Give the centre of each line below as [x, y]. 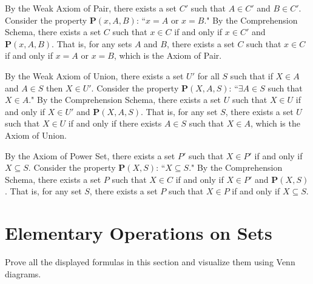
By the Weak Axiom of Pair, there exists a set [91, 8]
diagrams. [23, 273]
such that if [251, 75]
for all [208, 75]
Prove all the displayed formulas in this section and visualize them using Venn [150, 262]
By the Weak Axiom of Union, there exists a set [94, 75]
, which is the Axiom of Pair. [168, 55]
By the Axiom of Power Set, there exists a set [90, 155]
